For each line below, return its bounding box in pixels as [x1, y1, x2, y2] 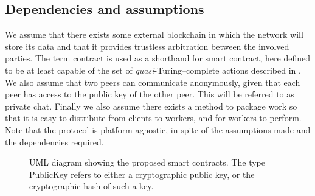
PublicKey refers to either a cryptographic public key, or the [29, 167, 255, 180]
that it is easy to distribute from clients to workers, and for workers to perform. [5, 111, 302, 124]
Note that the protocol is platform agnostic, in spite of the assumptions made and [5, 123, 311, 136]
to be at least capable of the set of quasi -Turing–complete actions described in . [5, 63, 301, 76]
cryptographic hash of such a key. [29, 180, 154, 192]
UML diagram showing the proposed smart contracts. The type [29, 156, 265, 169]
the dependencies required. [5, 135, 104, 148]
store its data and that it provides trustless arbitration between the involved [5, 40, 289, 52]
